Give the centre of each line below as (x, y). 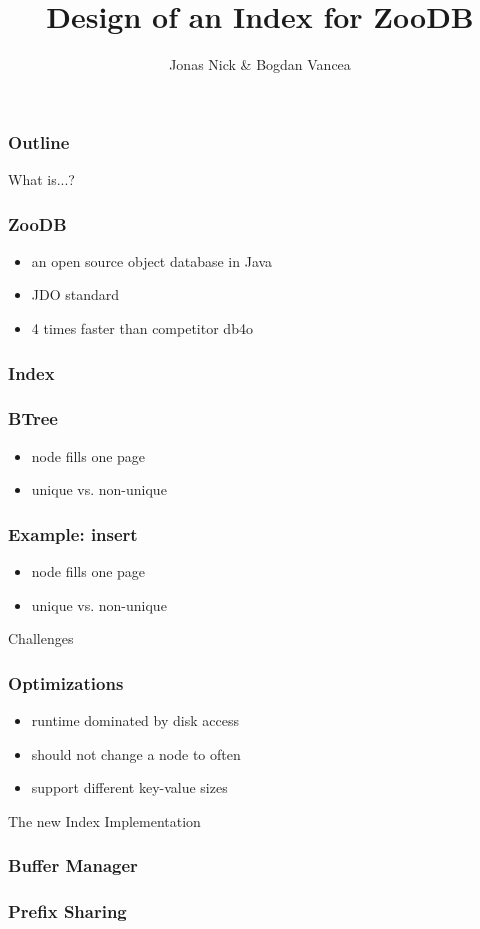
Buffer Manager (73, 865)
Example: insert (73, 533)
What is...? (41, 179)
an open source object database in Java (152, 260)
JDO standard (75, 294)
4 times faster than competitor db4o (142, 328)
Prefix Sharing (67, 911)
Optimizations (66, 682)
